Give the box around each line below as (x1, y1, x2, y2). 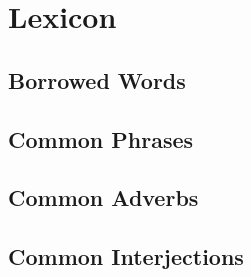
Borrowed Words (8, 64, 186, 95)
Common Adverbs (8, 182, 199, 213)
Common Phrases (8, 123, 194, 154)
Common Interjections (8, 241, 244, 272)
